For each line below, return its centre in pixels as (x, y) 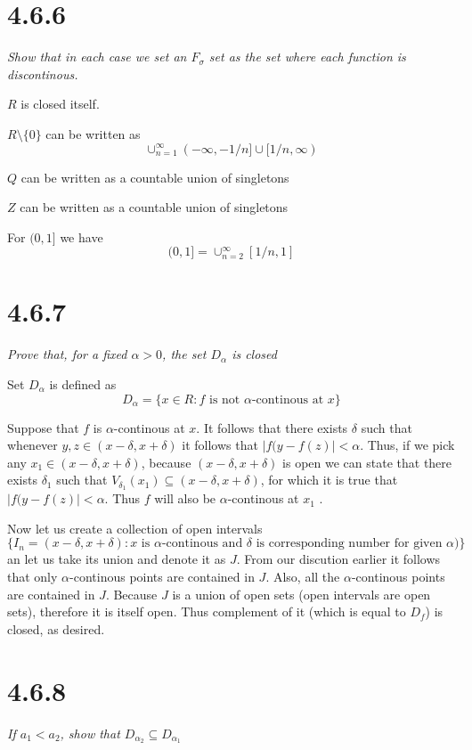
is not (225, 399)
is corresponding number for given (349, 544)
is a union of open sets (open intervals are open (301, 594)
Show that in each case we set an (97, 57)
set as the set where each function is (307, 57)
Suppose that (43, 427)
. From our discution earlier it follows (338, 559)
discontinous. (43, 73)
